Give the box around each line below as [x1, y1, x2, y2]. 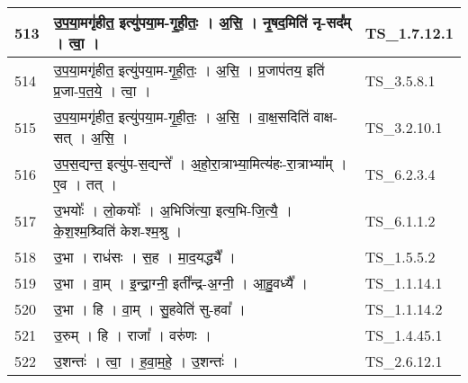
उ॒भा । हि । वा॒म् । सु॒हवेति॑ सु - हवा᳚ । [53, 298, 246, 319]
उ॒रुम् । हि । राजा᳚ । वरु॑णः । [53, 325, 211, 345]
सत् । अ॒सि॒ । [53, 127, 129, 147]
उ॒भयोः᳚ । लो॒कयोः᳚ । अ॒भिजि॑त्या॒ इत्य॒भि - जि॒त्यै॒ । [53, 200, 292, 220]
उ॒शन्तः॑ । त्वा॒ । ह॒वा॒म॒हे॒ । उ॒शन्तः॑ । [53, 351, 239, 371]
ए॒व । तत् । [53, 174, 118, 194]
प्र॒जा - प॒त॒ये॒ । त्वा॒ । [53, 80, 151, 101]
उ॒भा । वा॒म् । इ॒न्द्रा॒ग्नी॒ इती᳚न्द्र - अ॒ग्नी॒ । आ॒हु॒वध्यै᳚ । [53, 272, 308, 293]
